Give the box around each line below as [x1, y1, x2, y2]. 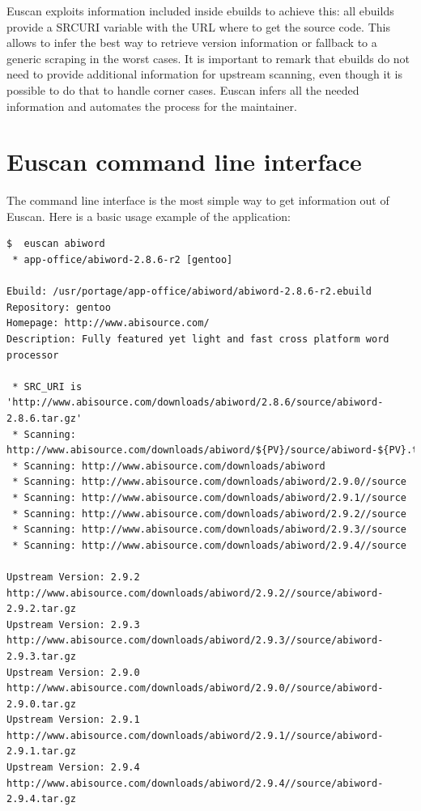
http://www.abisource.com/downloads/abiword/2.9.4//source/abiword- [6, 777, 384, 789]
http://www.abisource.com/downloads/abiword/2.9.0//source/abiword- [6, 682, 384, 694]
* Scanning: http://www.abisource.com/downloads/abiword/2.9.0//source [12, 476, 406, 488]
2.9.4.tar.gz [6, 793, 76, 805]
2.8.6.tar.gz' [6, 413, 83, 424]
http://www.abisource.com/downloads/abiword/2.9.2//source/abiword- [6, 587, 384, 599]
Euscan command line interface [6, 145, 362, 178]
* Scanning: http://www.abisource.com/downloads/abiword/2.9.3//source [12, 524, 406, 536]
